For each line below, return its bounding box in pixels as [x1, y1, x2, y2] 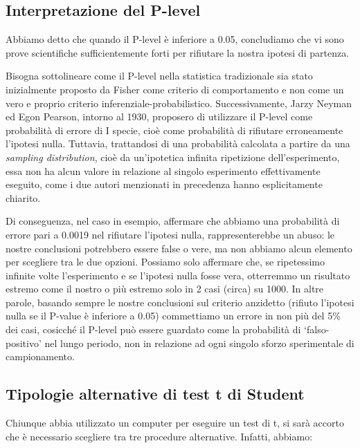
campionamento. [6, 349, 75, 364]
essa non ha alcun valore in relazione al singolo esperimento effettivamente [6, 163, 321, 178]
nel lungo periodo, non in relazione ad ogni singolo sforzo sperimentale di [44, 335, 354, 350]
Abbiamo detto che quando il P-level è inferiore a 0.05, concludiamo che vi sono [6, 32, 344, 46]
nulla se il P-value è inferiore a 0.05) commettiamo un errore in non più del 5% [6, 308, 341, 323]
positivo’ [6, 335, 42, 350]
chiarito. [6, 190, 41, 205]
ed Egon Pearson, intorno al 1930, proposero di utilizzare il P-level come [6, 109, 313, 124]
